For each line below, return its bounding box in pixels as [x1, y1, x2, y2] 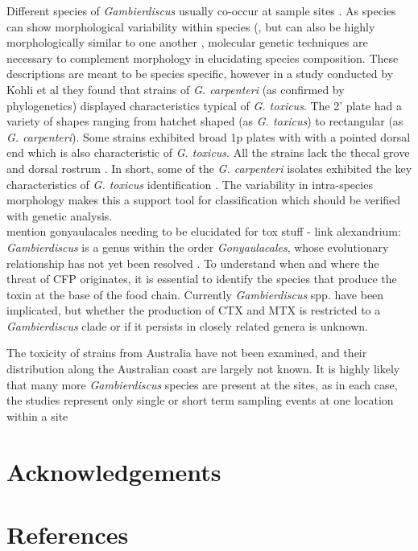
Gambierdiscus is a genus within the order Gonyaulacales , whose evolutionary [6, 238, 389, 255]
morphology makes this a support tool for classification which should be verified [6, 191, 401, 208]
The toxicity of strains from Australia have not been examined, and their [6, 344, 367, 361]
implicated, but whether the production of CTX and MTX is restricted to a [6, 302, 381, 319]
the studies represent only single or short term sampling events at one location [6, 392, 394, 409]
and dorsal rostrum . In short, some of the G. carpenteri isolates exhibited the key [6, 159, 412, 176]
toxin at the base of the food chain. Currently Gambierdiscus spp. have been [6, 286, 384, 302]
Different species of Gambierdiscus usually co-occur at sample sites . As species [6, 2, 396, 19]
